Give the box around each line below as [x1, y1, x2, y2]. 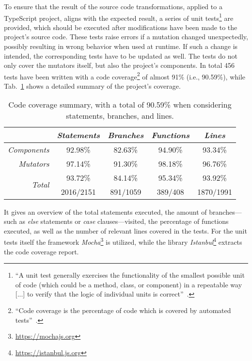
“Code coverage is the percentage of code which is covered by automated [15, 305, 231, 315]
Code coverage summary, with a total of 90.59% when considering [8, 98, 232, 110]
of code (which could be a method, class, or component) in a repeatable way [15, 279, 242, 289]
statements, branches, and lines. [66, 110, 174, 121]
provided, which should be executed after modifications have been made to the [4, 22, 237, 32]
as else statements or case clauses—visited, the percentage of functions [19, 216, 229, 226]
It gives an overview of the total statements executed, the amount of [4, 206, 207, 217]
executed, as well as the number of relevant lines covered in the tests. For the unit [4, 225, 247, 235]
